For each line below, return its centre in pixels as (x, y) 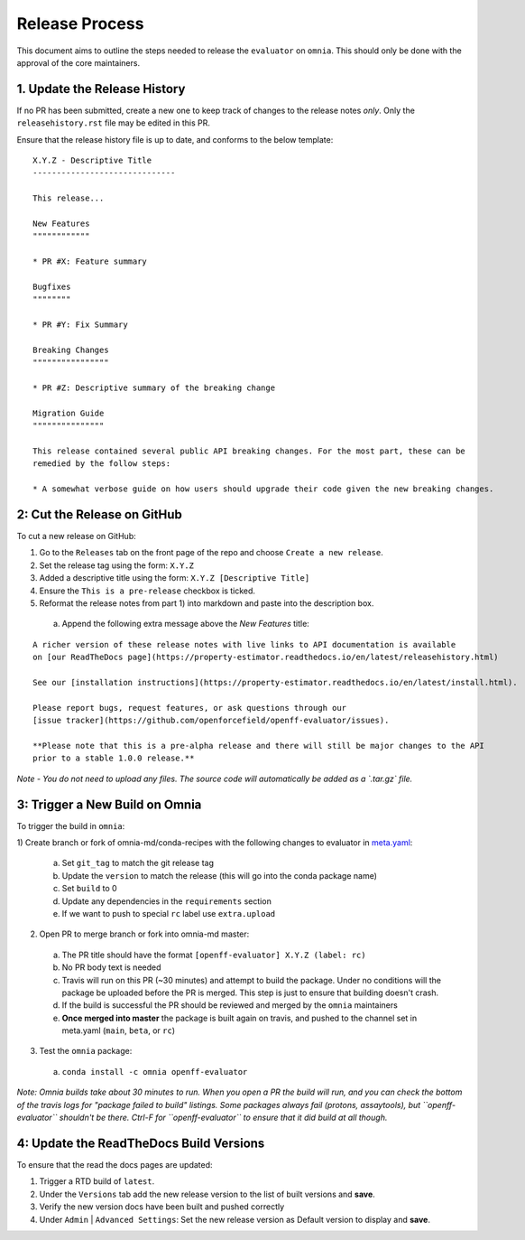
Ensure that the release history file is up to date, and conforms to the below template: (175, 139)
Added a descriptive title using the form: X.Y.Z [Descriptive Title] (175, 578)
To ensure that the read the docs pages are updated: (115, 1164)
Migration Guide (69, 413)
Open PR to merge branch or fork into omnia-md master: (144, 934)
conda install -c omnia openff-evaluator (155, 1072)
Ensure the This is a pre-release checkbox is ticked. (147, 591)
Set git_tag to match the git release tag (138, 863)
